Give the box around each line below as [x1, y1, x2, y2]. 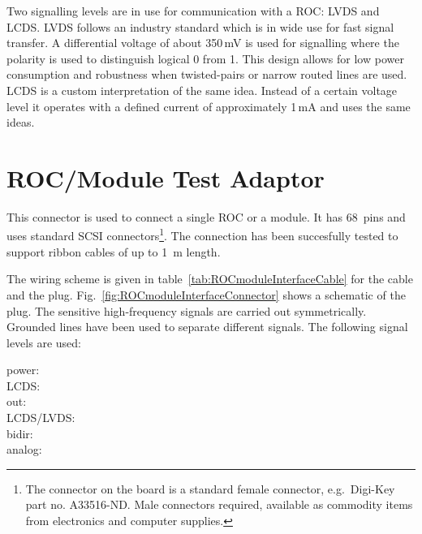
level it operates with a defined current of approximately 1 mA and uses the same [6, 97, 411, 114]
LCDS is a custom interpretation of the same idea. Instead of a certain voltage [6, 81, 398, 98]
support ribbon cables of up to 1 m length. [6, 243, 221, 260]
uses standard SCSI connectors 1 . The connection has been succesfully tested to [6, 225, 398, 244]
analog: [6, 441, 42, 458]
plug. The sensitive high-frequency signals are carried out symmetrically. [6, 302, 367, 319]
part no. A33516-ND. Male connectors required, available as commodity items [25, 496, 413, 513]
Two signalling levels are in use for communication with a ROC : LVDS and [6, 2, 380, 19]
